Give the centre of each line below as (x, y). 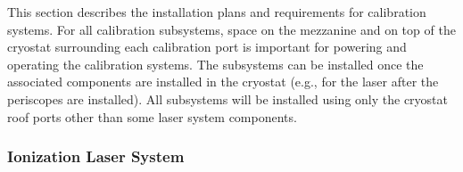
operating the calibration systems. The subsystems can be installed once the (215, 64)
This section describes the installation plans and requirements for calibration (217, 12)
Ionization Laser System (96, 156)
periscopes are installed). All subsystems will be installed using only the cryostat (227, 98)
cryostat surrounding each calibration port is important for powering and (207, 47)
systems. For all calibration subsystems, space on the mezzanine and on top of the (231, 29)
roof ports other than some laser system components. (152, 116)
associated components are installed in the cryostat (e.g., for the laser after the (223, 82)
